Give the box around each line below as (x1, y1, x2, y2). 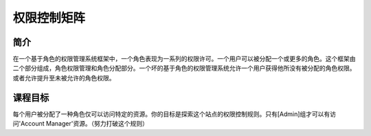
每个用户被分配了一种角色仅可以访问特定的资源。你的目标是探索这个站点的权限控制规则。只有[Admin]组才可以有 (12, 110, 330, 118)
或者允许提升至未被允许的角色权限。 (12, 73, 115, 82)
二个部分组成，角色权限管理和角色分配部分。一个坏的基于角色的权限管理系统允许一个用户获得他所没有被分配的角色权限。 (12, 64, 356, 72)
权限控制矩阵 (12, 10, 86, 25)
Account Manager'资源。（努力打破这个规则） (21, 120, 149, 128)
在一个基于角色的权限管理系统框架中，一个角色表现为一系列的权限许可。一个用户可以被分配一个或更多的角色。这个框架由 (12, 55, 356, 63)
